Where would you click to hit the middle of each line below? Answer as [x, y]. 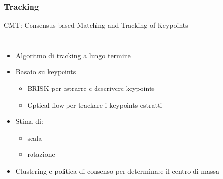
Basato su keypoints [46, 72]
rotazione [41, 154]
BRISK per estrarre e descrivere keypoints [91, 88]
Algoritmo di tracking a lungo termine [73, 55]
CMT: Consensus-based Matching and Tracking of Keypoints [96, 25]
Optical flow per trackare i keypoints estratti [95, 104]
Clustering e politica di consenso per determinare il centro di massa [117, 170]
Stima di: [29, 121]
